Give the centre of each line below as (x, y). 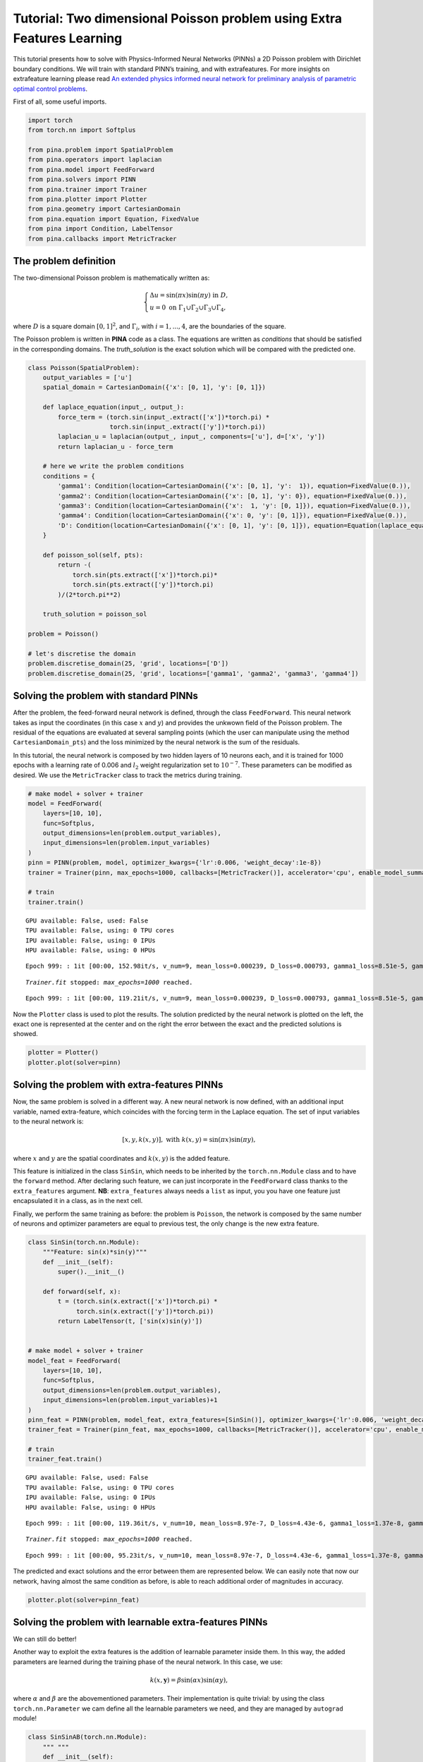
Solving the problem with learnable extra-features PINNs (140, 1622)
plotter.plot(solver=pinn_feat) (84, 1600)
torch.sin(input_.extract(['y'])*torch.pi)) (188, 427)
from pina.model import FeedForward (91, 170)
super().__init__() (91, 1272)
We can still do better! (45, 1639)
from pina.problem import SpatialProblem (100, 150)
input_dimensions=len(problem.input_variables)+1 (130, 1400)
